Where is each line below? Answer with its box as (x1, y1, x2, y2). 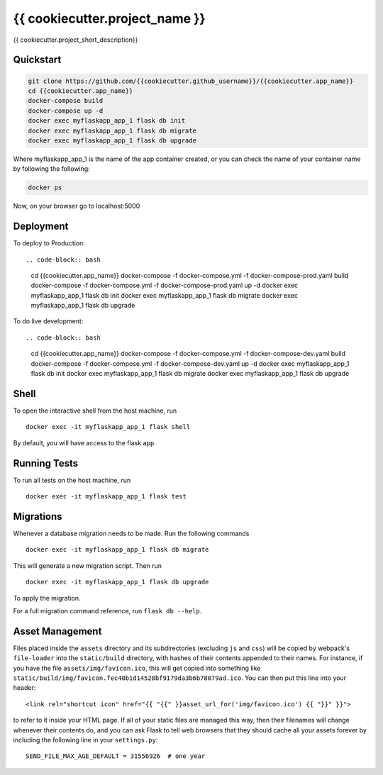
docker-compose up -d (28, 106, 104, 115)
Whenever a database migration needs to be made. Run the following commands (13, 529, 250, 537)
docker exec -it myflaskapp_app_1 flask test (26, 493, 187, 501)
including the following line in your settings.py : (13, 735, 158, 744)
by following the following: (13, 165, 90, 173)
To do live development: (13, 317, 84, 325)
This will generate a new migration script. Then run (13, 561, 162, 570)
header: (13, 684, 36, 692)
